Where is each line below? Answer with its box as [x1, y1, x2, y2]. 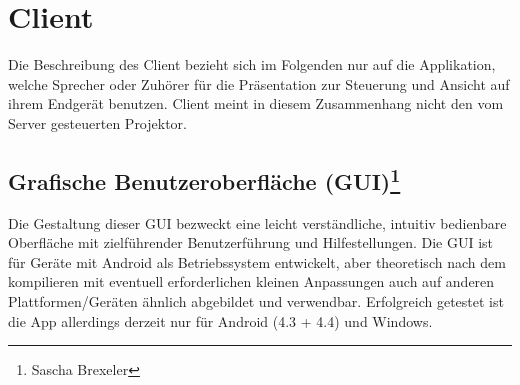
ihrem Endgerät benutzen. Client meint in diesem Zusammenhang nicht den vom [8, 93, 504, 114]
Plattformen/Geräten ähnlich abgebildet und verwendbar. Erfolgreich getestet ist [8, 291, 504, 312]
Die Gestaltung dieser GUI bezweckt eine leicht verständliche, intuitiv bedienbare [8, 212, 507, 233]
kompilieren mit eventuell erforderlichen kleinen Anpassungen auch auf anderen [8, 271, 495, 292]
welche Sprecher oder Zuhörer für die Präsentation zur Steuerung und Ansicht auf [8, 73, 510, 94]
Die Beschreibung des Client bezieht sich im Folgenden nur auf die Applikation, [8, 54, 496, 75]
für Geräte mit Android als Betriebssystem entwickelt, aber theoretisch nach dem [8, 251, 506, 272]
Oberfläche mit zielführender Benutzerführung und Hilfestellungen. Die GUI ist [8, 232, 494, 253]
